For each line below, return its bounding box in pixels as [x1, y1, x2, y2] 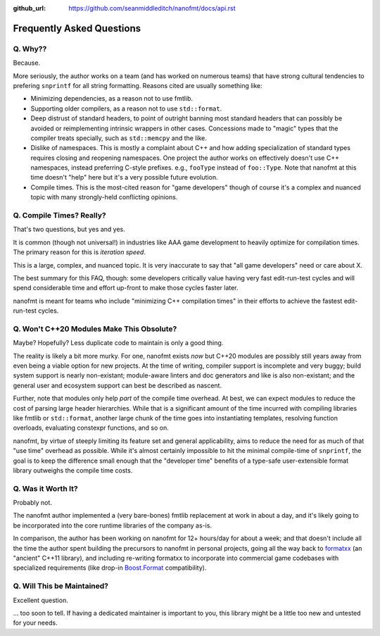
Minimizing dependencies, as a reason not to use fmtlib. [30, 94, 194, 103]
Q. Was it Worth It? [13, 483, 78, 493]
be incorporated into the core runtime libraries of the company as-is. [13, 521, 213, 530]
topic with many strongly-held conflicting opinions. [30, 193, 178, 201]
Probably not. [13, 499, 53, 507]
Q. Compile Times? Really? [13, 211, 106, 220]
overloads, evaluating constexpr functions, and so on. [13, 423, 169, 432]
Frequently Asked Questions [13, 22, 141, 35]
